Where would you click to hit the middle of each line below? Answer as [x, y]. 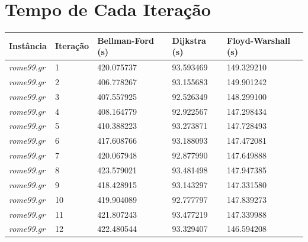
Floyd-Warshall [259, 40]
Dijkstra [189, 40]
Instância [28, 46]
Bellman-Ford [126, 40]
